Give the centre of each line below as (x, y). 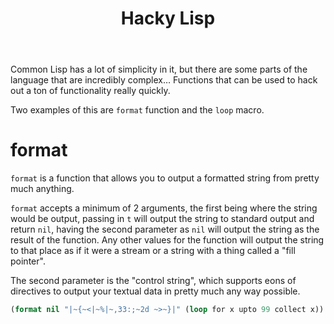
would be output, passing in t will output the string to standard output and (162, 219)
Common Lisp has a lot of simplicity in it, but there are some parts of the (159, 69)
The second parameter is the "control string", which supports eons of (153, 281)
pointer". (28, 261)
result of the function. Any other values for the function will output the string (167, 240)
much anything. (42, 189)
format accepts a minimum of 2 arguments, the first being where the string (164, 208)
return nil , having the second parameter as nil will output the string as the (165, 229)
